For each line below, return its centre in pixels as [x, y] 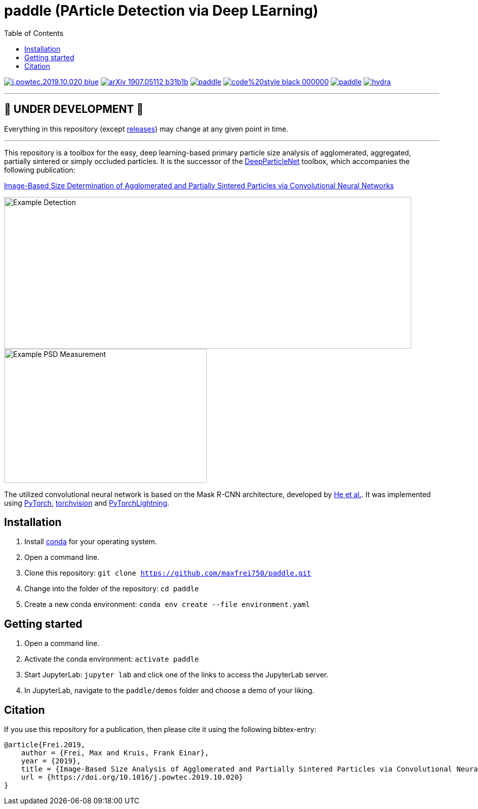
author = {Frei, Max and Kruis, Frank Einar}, [115, 753]
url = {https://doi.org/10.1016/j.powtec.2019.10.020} [132, 777]
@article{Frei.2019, [45, 745]
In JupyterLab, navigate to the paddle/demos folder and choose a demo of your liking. [169, 691]
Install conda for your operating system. [91, 542]
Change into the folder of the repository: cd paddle [112, 589]
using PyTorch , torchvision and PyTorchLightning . [87, 503]
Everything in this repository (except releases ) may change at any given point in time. [146, 129]
